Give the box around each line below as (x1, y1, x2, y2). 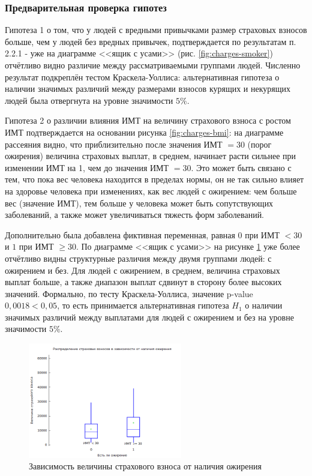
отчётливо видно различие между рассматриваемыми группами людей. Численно (5, 59, 301, 71)
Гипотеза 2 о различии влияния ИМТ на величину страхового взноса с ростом (5, 114, 291, 127)
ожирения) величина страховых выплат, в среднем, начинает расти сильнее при (5, 149, 296, 162)
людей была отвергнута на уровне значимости (5, 94, 173, 106)
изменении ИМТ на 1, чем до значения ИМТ (5, 161, 169, 173)
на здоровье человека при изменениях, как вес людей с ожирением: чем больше (5, 184, 297, 197)
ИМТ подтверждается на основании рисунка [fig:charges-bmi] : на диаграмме (5, 125, 284, 138)
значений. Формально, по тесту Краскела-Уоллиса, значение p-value (5, 287, 253, 300)
